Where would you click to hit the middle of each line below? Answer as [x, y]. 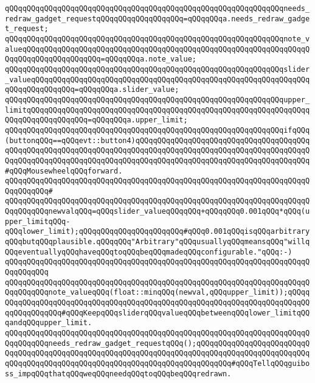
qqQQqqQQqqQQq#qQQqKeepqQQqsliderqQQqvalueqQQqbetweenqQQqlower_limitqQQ [157, 313]
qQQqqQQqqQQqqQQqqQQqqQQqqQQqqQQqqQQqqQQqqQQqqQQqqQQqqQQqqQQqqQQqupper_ [157, 100]
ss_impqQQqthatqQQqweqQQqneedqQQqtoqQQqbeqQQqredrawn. [118, 374]
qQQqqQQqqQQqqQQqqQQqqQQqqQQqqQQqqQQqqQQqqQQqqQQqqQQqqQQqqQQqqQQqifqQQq [157, 130]
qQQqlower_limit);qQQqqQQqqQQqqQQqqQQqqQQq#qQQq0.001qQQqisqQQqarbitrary [157, 232]
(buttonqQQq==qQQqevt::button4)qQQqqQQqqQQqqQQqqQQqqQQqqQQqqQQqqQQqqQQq [157, 140]
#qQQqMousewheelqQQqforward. [64, 171]
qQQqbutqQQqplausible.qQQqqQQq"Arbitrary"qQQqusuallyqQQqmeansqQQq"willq [157, 242]
